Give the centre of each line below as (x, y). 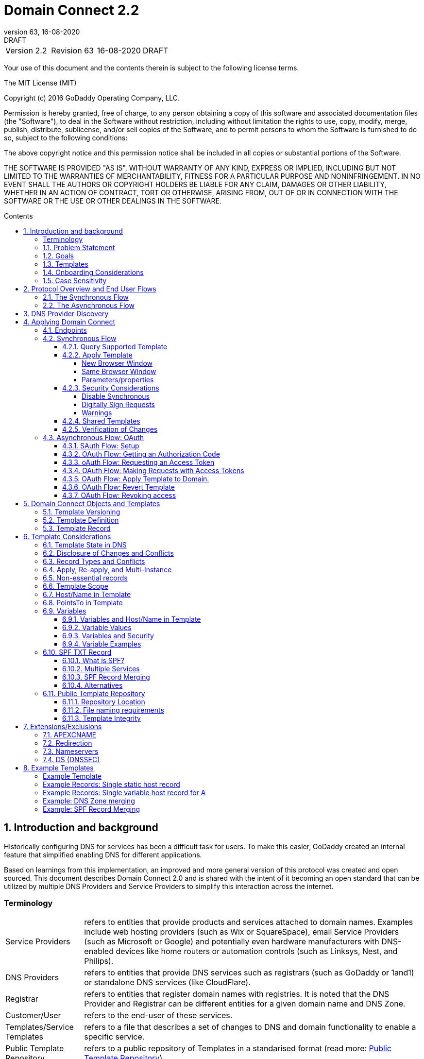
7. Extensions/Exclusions (63, 726)
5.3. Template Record (77, 528)
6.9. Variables (65, 611)
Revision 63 (72, 50)
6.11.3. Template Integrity (102, 718)
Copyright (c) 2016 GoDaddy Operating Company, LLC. (92, 98)
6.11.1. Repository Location (104, 701)
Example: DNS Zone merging (89, 801)
